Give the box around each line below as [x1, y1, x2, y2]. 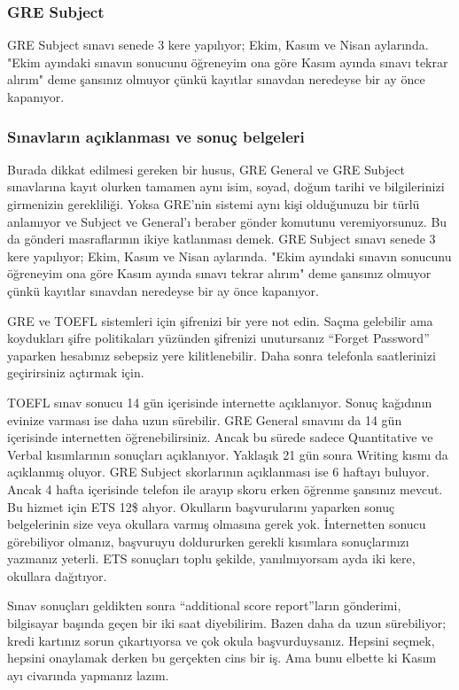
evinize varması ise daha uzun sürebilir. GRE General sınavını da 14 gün [7, 410, 402, 429]
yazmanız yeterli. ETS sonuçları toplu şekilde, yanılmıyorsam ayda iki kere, [7, 549, 416, 568]
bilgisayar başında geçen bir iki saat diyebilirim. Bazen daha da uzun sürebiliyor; [7, 614, 447, 632]
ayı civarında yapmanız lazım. [7, 665, 169, 684]
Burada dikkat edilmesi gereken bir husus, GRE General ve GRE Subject [7, 159, 405, 178]
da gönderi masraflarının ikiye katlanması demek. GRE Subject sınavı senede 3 [7, 229, 436, 248]
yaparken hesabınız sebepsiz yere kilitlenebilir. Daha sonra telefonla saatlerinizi [7, 345, 436, 364]
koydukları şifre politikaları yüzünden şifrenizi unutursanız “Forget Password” [7, 329, 430, 347]
